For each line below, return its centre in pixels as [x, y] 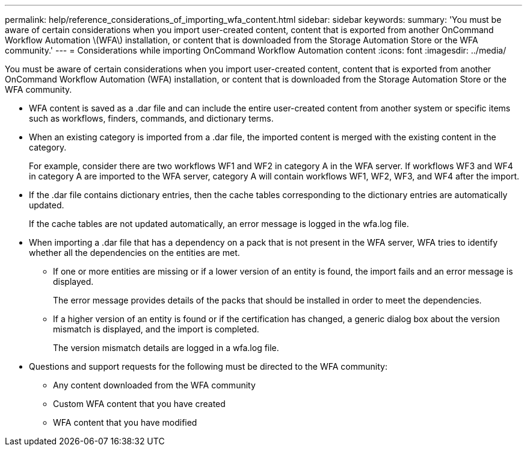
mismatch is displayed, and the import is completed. [156, 329]
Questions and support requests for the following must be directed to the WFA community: [208, 366]
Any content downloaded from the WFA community [154, 385]
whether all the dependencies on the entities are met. [134, 253]
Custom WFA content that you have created [139, 404]
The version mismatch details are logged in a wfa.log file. [166, 348]
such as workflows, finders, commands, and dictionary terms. [151, 118]
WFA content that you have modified [125, 422]
